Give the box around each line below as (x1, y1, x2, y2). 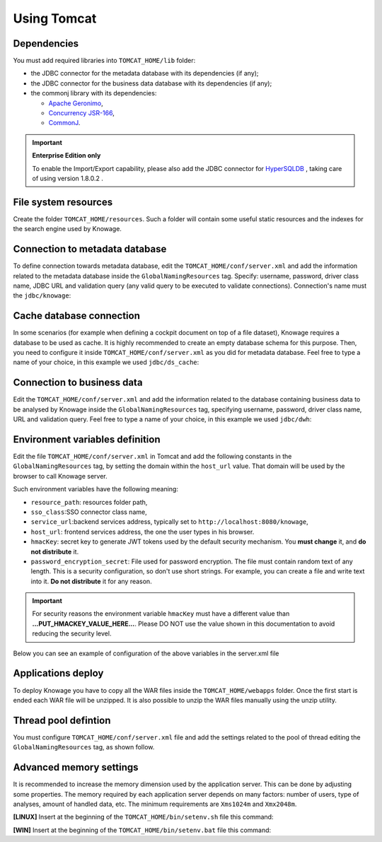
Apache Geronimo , (48, 99, 104, 107)
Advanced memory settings (13, 761, 139, 773)
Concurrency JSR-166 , (48, 109, 115, 117)
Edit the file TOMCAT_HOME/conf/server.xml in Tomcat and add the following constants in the (13, 452, 292, 461)
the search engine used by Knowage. (13, 225, 122, 233)
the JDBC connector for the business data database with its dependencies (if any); (30, 78, 272, 88)
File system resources (13, 196, 113, 208)
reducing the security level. (32, 629, 112, 638)
